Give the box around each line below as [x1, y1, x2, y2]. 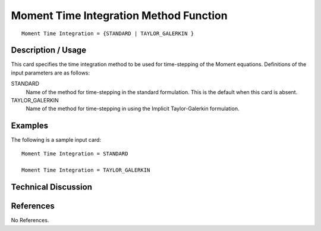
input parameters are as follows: [11, 69, 90, 76]
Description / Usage [11, 45, 86, 55]
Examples [11, 121, 49, 131]
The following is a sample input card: [11, 136, 101, 143]
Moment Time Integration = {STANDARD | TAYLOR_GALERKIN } [21, 30, 194, 37]
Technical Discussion [11, 182, 92, 192]
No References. [11, 217, 49, 224]
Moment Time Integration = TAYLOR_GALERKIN [21, 167, 150, 174]
